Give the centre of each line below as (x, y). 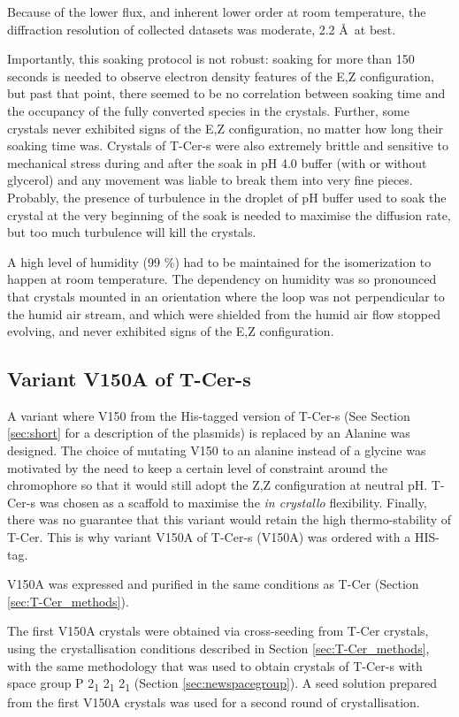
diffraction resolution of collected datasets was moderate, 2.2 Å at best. (202, 29)
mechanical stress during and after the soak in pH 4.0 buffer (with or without (217, 162)
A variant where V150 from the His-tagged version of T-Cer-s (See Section (209, 415)
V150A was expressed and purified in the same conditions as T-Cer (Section (213, 584)
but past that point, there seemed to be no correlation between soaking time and (226, 93)
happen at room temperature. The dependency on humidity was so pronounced (222, 279)
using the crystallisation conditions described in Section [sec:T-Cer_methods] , (218, 648)
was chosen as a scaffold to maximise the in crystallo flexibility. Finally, (233, 502)
